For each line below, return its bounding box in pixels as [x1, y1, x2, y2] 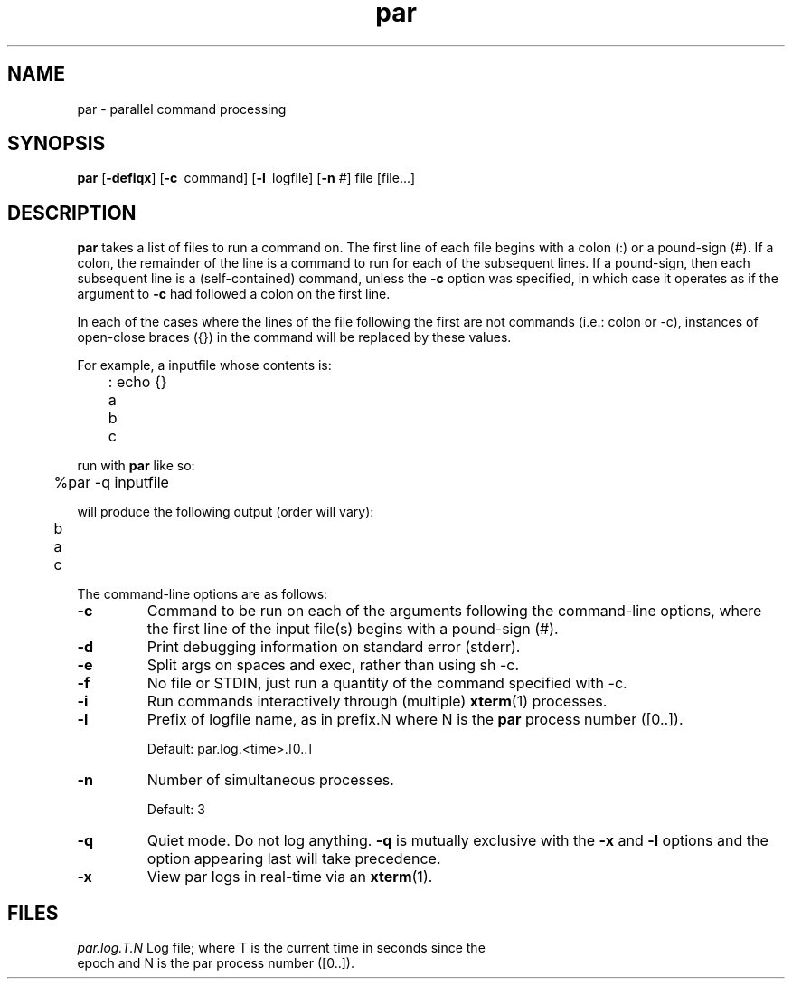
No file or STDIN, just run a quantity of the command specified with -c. [146, 674, 627, 693]
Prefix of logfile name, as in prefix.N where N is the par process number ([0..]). [146, 710, 684, 729]
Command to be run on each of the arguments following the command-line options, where [146, 602, 762, 621]
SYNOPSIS [7, 132, 106, 156]
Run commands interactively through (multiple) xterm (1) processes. [146, 692, 608, 711]
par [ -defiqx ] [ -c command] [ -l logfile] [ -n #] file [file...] [77, 170, 416, 186]
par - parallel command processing [77, 100, 287, 117]
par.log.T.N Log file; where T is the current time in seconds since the [77, 940, 486, 956]
